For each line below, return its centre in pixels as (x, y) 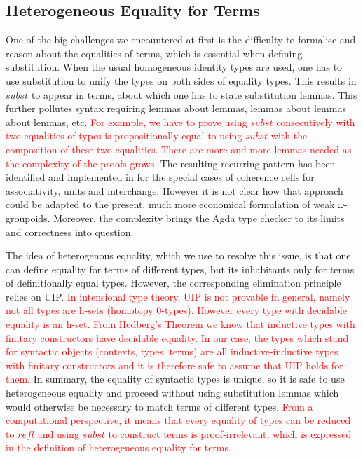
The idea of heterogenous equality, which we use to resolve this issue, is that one (178, 255)
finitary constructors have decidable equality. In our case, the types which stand (177, 337)
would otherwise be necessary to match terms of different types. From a (159, 406)
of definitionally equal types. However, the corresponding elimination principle (173, 283)
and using (58, 433)
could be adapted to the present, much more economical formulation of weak (170, 204)
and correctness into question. (70, 232)
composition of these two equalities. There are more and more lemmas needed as (179, 149)
